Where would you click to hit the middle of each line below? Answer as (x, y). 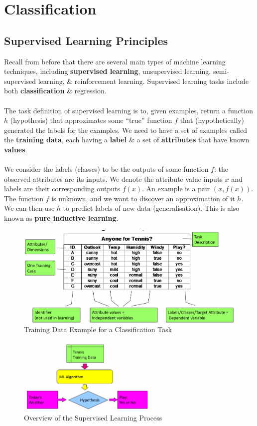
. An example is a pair (176, 189)
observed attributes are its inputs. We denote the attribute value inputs (113, 179)
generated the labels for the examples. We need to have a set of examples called (126, 130)
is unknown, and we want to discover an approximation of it (143, 198)
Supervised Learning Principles (86, 40)
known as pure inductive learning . (61, 218)
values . (16, 149)
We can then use (29, 208)
